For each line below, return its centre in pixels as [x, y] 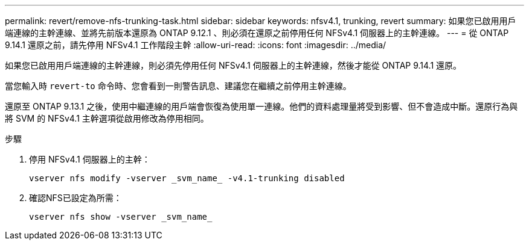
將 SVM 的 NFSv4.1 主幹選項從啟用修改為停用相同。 [107, 118]
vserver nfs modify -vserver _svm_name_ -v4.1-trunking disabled [187, 178]
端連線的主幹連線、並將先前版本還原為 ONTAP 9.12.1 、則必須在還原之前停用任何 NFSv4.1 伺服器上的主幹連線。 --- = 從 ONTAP [257, 33]
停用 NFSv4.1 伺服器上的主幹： [90, 159]
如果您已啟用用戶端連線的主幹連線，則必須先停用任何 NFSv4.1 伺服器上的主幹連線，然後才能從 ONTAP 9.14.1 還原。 [233, 65]
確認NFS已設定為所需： [75, 198]
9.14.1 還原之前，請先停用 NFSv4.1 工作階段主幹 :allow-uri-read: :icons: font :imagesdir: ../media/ [196, 45]
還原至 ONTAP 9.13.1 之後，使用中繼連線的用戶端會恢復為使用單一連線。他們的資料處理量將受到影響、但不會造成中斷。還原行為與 [261, 106]
